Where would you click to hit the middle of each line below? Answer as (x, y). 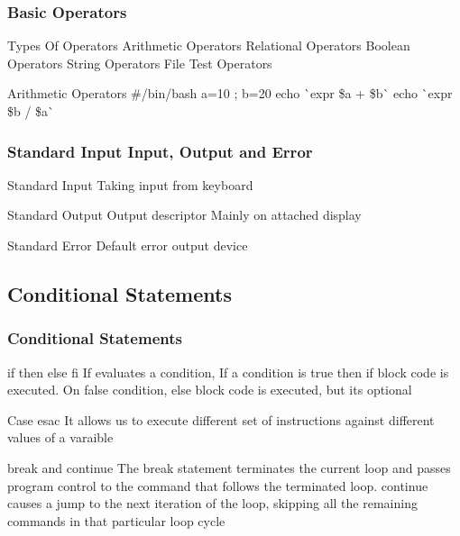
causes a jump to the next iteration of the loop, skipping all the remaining (212, 503)
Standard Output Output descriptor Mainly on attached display (184, 215)
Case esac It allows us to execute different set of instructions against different (221, 419)
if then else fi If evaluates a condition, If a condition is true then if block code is (228, 372)
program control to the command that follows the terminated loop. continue (218, 485)
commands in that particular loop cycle (116, 520)
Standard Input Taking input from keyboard (130, 184)
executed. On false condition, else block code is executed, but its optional (210, 390)
